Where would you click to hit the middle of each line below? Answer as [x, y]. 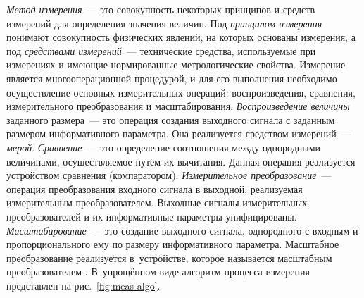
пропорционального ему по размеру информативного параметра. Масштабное [173, 244]
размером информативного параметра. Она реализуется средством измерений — [179, 134]
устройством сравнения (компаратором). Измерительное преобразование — [169, 175]
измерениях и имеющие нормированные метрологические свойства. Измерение [176, 64]
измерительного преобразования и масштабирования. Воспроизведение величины [178, 106]
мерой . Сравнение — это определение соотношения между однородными [164, 147]
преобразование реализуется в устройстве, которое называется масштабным [169, 257]
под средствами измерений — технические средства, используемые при [161, 50]
